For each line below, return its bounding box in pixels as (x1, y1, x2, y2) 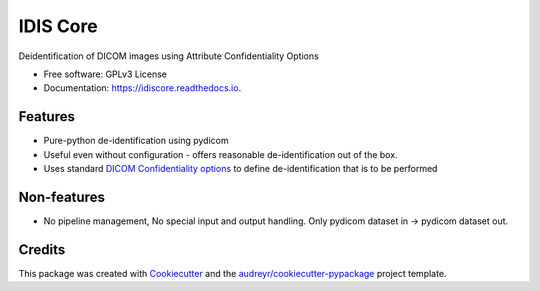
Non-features (18, 188, 105, 205)
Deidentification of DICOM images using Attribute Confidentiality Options (18, 50, 319, 62)
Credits (18, 241, 66, 258)
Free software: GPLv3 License (43, 68, 168, 80)
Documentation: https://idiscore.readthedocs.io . (43, 82, 242, 94)
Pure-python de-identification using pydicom (43, 135, 229, 147)
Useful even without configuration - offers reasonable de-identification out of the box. (43, 148, 399, 160)
